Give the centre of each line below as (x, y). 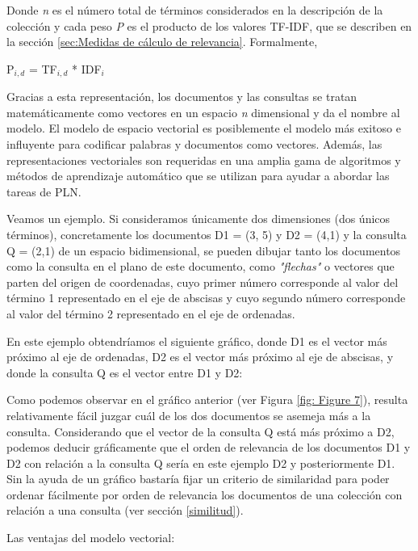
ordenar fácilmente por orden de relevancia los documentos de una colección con (205, 494)
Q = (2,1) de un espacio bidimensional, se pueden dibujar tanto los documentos (204, 250)
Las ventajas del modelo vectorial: (91, 538)
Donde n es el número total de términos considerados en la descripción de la (195, 10)
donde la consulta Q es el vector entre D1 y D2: (125, 372)
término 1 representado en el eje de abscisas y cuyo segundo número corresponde (206, 298)
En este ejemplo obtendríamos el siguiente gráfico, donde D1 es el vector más (197, 341)
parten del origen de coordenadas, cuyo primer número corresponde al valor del (203, 282)
